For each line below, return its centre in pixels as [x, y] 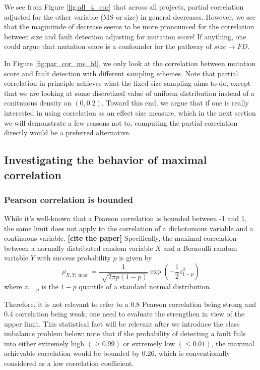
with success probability [74, 258]
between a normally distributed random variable [79, 248]
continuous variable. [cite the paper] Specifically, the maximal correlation [120, 238]
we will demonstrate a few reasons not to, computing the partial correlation [121, 122]
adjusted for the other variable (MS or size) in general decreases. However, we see [130, 16]
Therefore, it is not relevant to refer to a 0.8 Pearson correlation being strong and [130, 304]
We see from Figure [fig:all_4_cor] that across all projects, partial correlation [124, 7]
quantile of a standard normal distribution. [145, 286]
